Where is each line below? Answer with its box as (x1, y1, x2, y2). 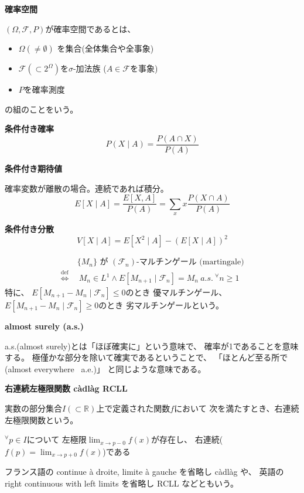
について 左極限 (26, 433, 87, 446)
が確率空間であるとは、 (45, 22, 136, 35)
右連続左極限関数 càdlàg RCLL (5, 382, 128, 395)
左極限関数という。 (5, 413, 78, 426)
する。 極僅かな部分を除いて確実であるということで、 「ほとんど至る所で (5, 351, 288, 363)
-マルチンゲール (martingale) (136, 258, 244, 267)
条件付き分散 (5, 223, 54, 235)
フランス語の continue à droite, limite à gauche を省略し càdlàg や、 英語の (5, 465, 284, 478)
